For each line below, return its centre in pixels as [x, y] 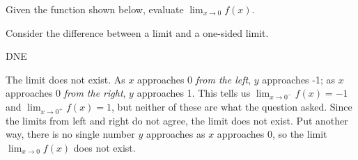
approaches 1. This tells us [194, 93]
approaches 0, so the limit [272, 134]
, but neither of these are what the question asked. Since [232, 106]
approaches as [176, 134]
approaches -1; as [299, 79]
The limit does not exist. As [65, 79]
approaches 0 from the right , [66, 93]
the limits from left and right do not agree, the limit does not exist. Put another [177, 120]
